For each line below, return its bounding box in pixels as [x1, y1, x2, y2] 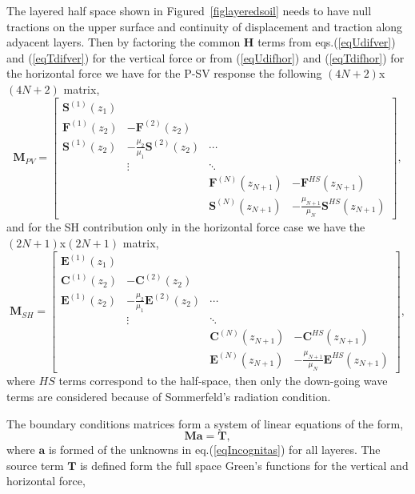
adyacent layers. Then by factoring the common [6, 34, 241, 50]
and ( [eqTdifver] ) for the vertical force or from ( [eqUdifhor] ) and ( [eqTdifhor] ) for [6, 49, 405, 66]
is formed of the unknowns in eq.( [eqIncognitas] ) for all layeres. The [48, 441, 381, 458]
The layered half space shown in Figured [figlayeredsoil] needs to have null [6, 2, 372, 18]
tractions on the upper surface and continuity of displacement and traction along [6, 18, 403, 34]
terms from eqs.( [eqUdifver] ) [257, 34, 396, 50]
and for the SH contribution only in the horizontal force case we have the [6, 219, 365, 235]
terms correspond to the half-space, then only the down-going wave [58, 372, 388, 389]
